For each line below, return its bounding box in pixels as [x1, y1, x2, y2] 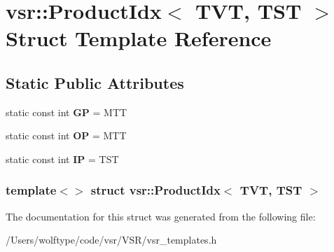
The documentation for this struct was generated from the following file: [6, 209, 316, 223]
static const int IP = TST [6, 151, 119, 166]
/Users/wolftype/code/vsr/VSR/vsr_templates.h [6, 232, 217, 247]
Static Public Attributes [6, 71, 184, 93]
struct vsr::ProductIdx [90, 181, 221, 199]
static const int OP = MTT [6, 128, 127, 143]
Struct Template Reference [6, 24, 272, 52]
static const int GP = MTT [6, 104, 127, 119]
